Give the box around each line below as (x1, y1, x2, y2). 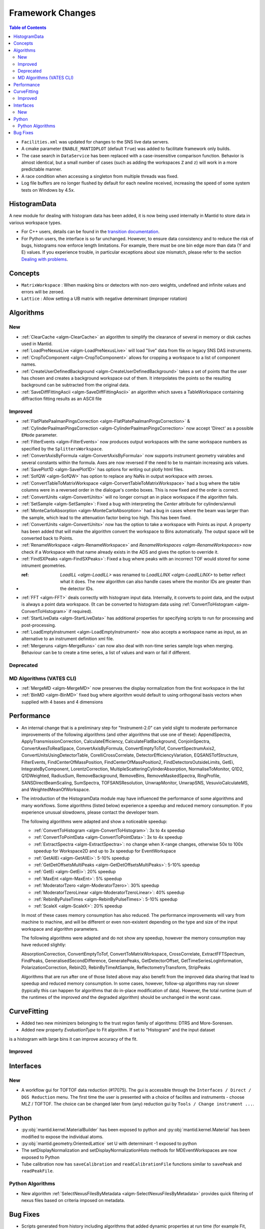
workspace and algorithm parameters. (21, 926, 99, 932)
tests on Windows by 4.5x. (21, 187, 75, 193)
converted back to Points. (21, 535, 74, 541)
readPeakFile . (21, 1168, 54, 1174)
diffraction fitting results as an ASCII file (21, 396, 102, 402)
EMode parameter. (21, 432, 58, 438)
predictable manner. (21, 166, 62, 172)
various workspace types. (9, 219, 62, 226)
